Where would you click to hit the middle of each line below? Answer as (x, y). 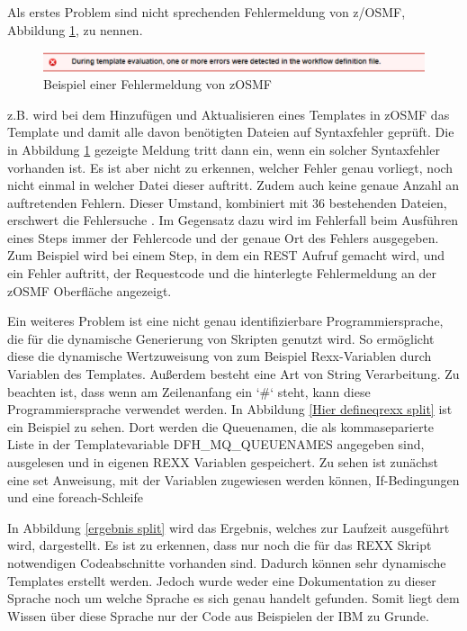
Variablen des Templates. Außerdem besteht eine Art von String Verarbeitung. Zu (233, 374)
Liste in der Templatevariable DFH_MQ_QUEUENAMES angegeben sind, (216, 444)
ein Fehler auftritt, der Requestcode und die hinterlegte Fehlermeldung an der (222, 273)
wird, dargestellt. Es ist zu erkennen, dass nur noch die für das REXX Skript (220, 545)
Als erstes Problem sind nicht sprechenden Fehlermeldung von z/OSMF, (207, 12)
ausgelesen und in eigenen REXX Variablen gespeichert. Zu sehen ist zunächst (223, 462)
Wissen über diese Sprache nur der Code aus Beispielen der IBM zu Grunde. (218, 615)
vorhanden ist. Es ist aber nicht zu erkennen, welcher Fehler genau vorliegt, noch (230, 167)
